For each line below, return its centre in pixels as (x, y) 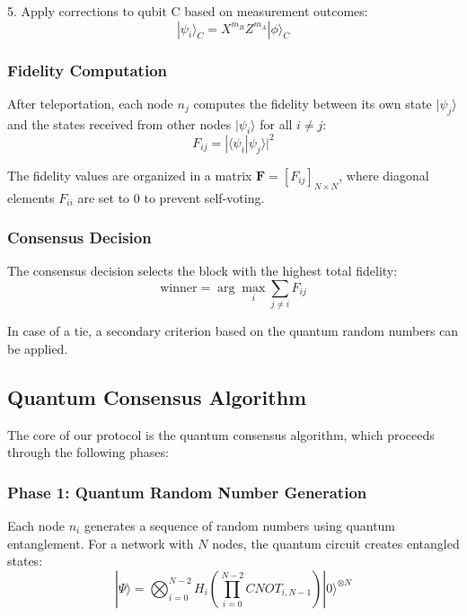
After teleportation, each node (90, 103)
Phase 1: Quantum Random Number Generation (187, 492)
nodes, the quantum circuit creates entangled (336, 543)
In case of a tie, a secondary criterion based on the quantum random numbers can (233, 331)
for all (276, 123)
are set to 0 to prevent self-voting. (171, 197)
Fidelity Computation (87, 70)
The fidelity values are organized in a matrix (130, 175)
